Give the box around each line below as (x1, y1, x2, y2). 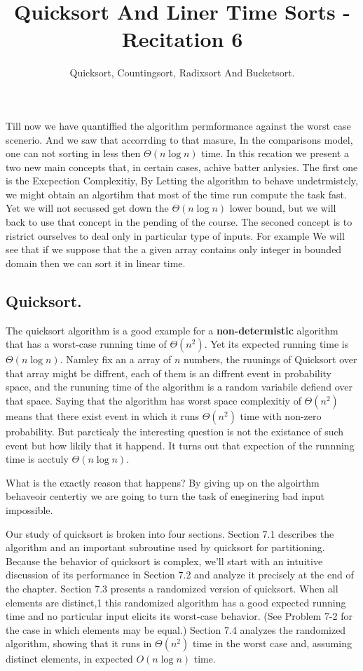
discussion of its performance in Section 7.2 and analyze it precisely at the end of (6, 567, 354, 582)
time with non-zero (240, 409, 322, 423)
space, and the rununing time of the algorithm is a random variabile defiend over (6, 379, 353, 394)
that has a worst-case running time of (6, 337, 167, 351)
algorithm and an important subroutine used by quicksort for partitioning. (6, 540, 325, 555)
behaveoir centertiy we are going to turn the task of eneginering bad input (6, 489, 324, 503)
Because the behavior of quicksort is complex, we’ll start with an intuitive (6, 553, 323, 568)
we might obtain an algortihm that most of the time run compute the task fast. (6, 187, 347, 201)
